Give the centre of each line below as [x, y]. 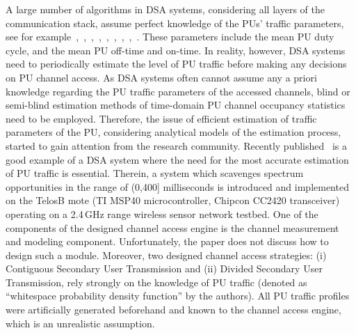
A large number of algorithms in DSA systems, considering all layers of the [165, 9]
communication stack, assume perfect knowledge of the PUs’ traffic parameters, [175, 23]
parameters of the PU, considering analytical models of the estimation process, [173, 132]
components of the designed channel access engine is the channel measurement [172, 227]
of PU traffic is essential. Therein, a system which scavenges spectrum [155, 173]
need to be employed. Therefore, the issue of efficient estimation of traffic [161, 118]
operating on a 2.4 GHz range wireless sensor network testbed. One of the [162, 213]
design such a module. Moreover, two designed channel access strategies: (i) [166, 255]
